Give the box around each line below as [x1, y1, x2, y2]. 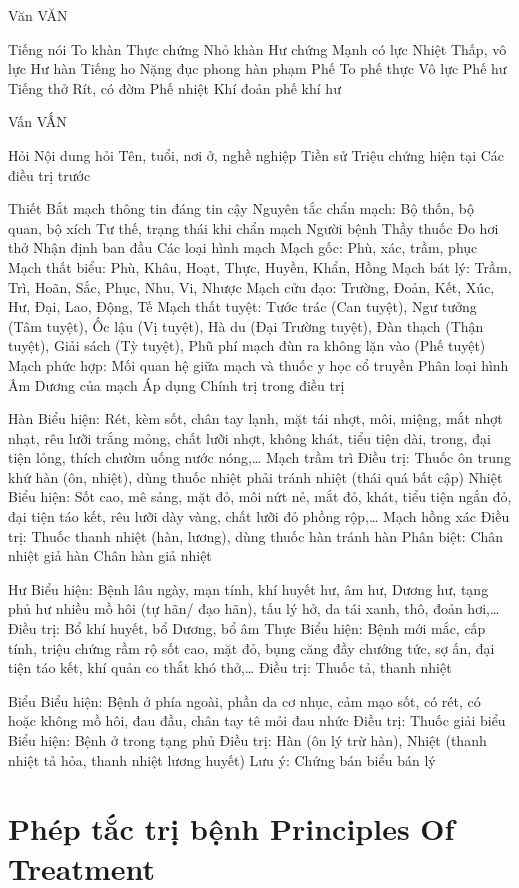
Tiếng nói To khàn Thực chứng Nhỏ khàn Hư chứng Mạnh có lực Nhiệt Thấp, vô [8, 38, 507, 59]
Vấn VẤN [8, 111, 67, 132]
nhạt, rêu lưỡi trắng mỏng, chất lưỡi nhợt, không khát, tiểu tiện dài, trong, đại [8, 427, 491, 448]
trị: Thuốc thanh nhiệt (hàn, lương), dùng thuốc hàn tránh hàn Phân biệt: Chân [8, 525, 504, 546]
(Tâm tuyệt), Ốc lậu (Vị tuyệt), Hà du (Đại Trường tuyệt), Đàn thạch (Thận [8, 315, 484, 336]
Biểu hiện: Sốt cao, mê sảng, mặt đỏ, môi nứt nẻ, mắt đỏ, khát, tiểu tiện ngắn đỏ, [8, 486, 512, 507]
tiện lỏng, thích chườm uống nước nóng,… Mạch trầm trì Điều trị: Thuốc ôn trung [8, 447, 511, 468]
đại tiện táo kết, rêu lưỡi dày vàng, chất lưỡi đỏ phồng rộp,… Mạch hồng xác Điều [8, 506, 510, 527]
